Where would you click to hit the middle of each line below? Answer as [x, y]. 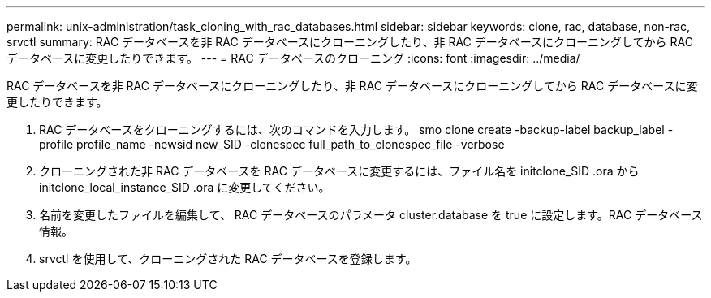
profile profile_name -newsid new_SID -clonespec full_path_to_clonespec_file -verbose [272, 144]
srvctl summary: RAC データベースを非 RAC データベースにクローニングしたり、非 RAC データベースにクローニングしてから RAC [350, 42]
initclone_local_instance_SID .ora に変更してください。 [185, 187]
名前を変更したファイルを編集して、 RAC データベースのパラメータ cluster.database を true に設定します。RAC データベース [371, 215]
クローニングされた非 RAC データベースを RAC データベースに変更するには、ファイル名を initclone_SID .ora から [339, 171]
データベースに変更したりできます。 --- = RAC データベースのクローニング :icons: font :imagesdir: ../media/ [293, 58]
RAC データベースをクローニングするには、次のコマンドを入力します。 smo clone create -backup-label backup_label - [356, 130]
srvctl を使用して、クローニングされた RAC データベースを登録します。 [228, 259]
